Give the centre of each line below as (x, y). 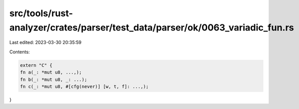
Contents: (20, 52)
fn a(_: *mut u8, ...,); (51, 72)
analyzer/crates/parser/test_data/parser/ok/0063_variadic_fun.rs (152, 27)
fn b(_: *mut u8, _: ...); (54, 79)
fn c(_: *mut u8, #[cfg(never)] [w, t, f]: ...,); (85, 86)
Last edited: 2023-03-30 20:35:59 (45, 43)
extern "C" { (36, 65)
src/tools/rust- (41, 13)
